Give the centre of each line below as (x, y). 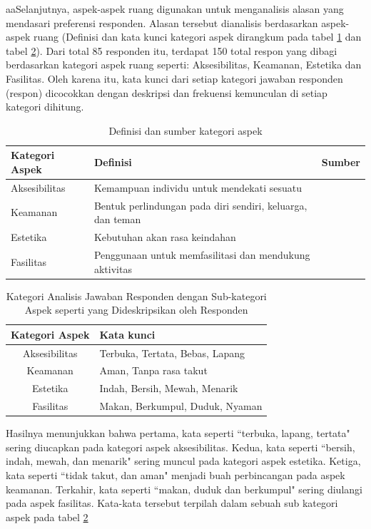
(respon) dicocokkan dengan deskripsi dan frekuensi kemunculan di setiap (167, 92)
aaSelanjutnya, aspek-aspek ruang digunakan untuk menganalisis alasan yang (175, 9)
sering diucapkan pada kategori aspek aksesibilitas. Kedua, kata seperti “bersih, (181, 447)
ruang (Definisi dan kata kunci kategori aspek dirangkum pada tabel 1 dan (197, 37)
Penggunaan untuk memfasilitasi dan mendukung (202, 254)
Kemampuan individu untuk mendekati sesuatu (198, 187)
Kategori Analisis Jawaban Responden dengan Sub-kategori (136, 296)
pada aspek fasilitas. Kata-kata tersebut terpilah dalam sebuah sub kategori (172, 503)
